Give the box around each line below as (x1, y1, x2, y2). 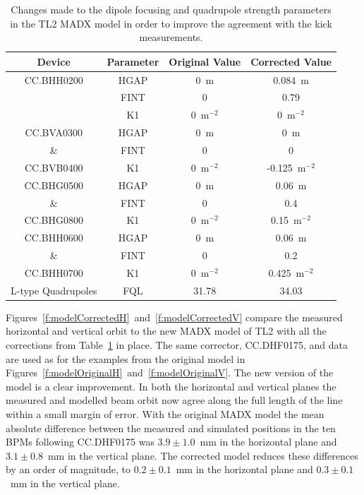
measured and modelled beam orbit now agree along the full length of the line (6, 393, 343, 407)
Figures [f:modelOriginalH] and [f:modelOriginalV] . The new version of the (6, 365, 334, 380)
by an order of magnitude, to (6, 462, 131, 477)
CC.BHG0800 (24, 213, 83, 227)
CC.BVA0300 (25, 125, 83, 140)
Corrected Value (250, 54, 332, 68)
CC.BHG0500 (24, 177, 83, 192)
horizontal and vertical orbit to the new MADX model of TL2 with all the (6, 323, 327, 338)
